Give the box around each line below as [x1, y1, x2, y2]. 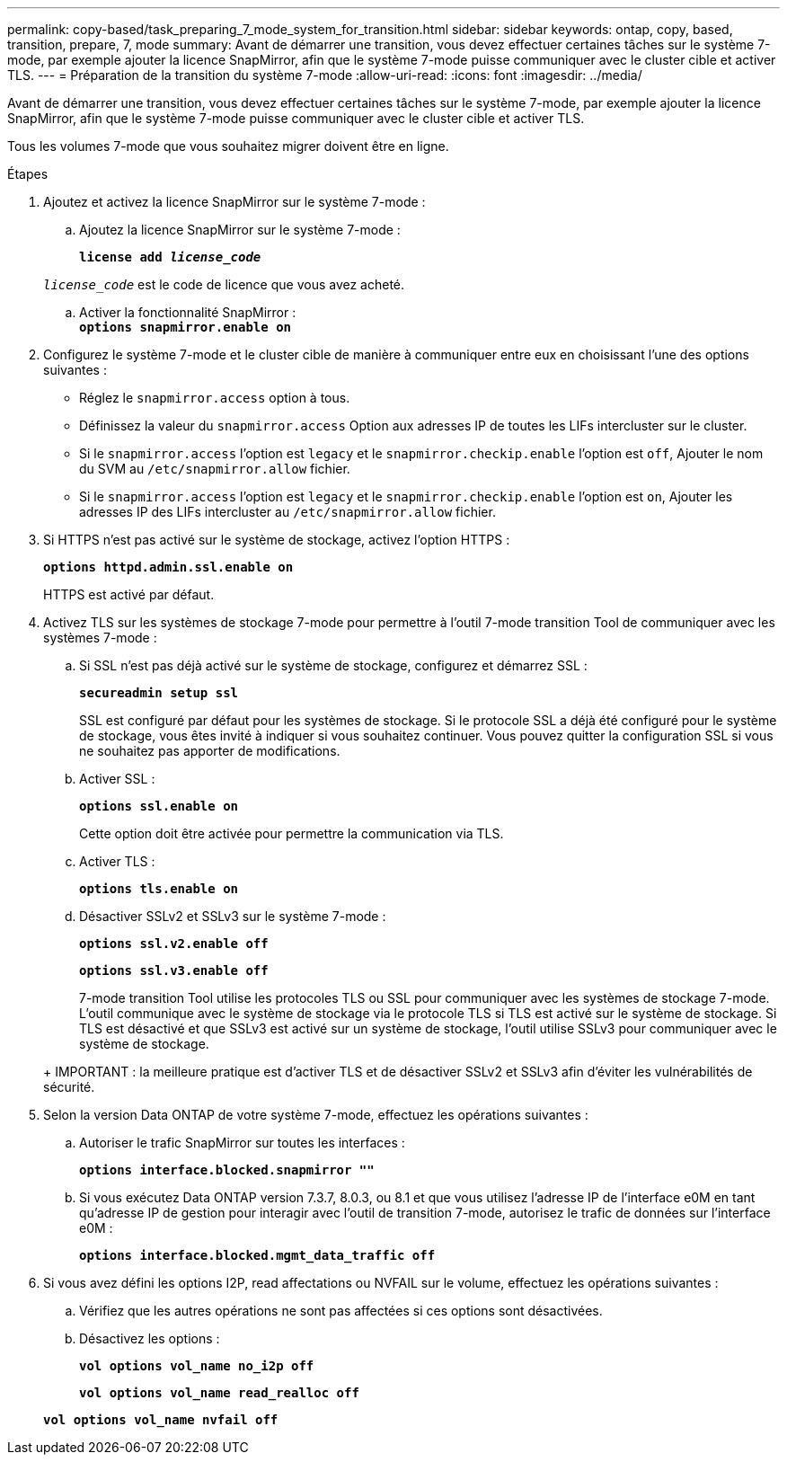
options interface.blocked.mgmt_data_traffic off [79, 1248, 436, 1263]
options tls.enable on [79, 882, 239, 896]
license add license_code [79, 250, 261, 264]
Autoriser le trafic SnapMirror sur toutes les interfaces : [79, 1135, 405, 1150]
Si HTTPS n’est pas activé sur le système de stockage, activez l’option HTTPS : [43, 532, 510, 547]
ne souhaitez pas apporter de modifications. [79, 743, 340, 758]
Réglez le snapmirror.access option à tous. [79, 390, 350, 405]
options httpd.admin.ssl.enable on [43, 560, 294, 574]
